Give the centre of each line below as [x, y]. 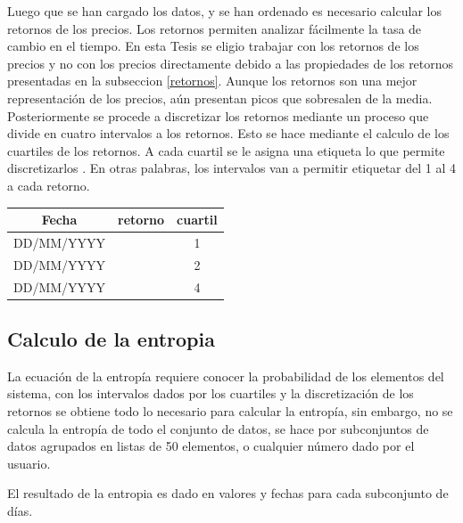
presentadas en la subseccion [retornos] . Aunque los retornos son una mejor [212, 81]
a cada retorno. [49, 185]
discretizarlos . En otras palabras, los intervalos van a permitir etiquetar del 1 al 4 [232, 168]
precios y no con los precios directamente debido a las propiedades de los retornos [231, 63]
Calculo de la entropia [111, 339]
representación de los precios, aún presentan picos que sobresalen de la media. [220, 98]
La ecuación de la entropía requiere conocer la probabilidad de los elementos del [226, 376]
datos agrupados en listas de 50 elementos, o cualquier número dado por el [211, 446]
